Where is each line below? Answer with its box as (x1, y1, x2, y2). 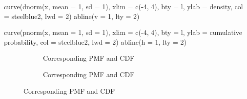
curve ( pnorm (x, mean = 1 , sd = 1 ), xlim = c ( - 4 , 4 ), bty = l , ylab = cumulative (4, 27, 243, 37)
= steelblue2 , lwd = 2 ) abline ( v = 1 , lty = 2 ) (4, 11, 140, 21)
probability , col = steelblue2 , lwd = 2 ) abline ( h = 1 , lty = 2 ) (4, 36, 187, 47)
